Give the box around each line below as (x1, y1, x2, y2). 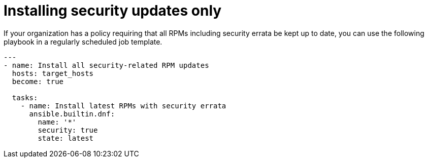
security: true (38, 126, 98, 134)
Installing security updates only (4, 2, 222, 19)
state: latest (38, 134, 94, 142)
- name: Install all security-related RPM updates (4, 61, 209, 69)
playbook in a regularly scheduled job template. (4, 37, 162, 46)
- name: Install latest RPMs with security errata (20, 101, 226, 110)
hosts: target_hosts (12, 69, 94, 77)
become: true (12, 77, 64, 86)
